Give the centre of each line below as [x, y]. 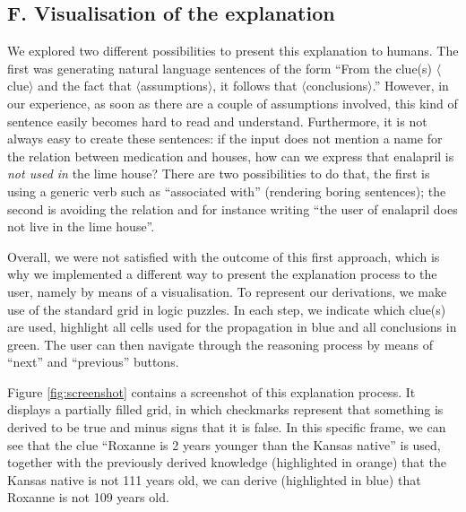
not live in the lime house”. [81, 226]
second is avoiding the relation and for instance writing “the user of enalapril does [233, 208]
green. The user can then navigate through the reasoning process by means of [220, 344]
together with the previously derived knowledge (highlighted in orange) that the [227, 462]
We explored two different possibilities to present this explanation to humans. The [233, 51]
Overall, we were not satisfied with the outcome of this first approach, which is [224, 256]
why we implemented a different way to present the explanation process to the [222, 274]
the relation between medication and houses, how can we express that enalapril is [231, 156]
